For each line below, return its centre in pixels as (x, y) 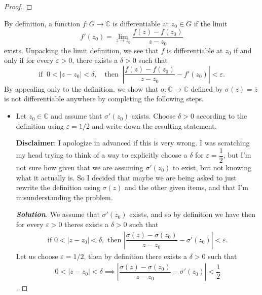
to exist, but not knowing (212, 167)
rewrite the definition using (58, 187)
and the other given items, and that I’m (186, 187)
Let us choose (37, 256)
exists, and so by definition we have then (192, 214)
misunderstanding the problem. (64, 197)
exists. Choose (154, 116)
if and (243, 50)
